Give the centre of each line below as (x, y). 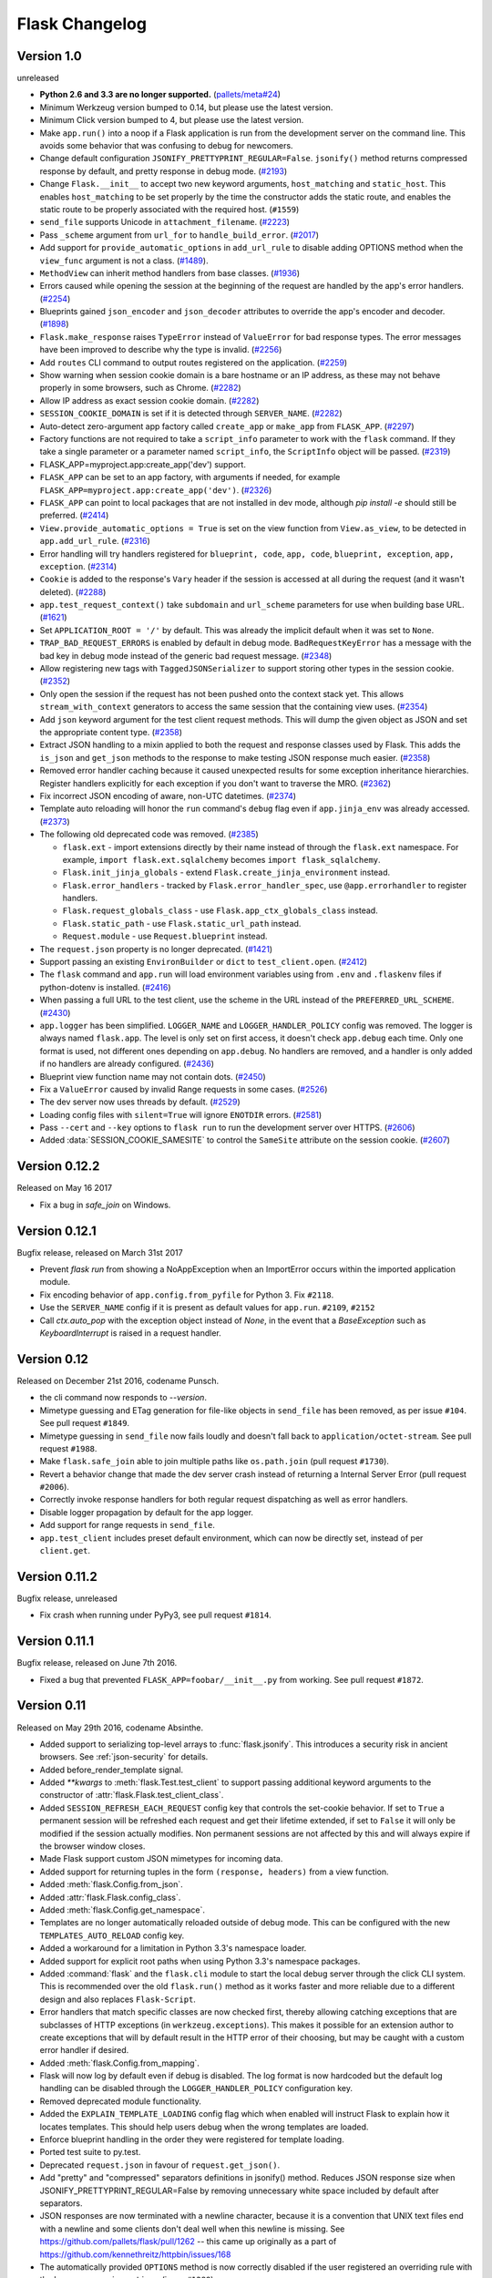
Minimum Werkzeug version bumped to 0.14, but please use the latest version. (186, 107)
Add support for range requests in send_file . (128, 1525)
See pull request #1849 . (85, 1423)
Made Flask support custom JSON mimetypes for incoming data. (161, 1859)
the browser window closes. (92, 1846)
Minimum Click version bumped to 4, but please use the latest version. (172, 120)
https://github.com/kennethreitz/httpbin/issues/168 (135, 2254)
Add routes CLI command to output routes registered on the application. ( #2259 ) (194, 362)
